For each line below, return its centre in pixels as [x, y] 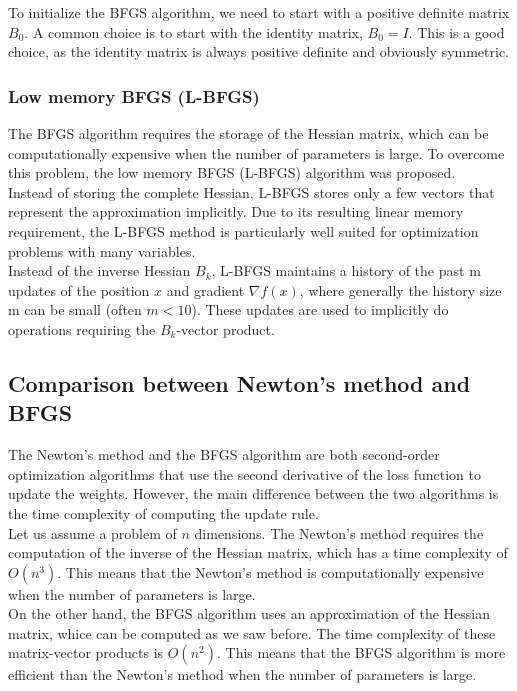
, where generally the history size [400, 289]
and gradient [205, 289]
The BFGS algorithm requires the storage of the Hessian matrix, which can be [248, 133]
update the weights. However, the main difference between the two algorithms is [253, 493]
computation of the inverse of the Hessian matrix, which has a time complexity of [258, 552]
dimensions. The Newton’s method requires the [339, 532]
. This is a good [456, 31]
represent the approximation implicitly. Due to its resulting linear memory [236, 211]
